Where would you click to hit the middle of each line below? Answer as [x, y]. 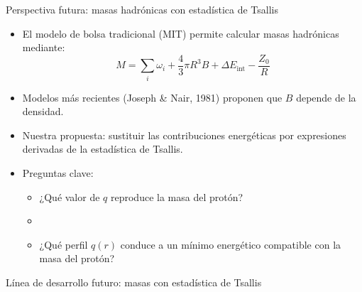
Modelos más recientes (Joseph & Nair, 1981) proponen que [152, 97]
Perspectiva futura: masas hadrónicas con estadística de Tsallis [142, 9]
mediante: [44, 47]
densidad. [43, 111]
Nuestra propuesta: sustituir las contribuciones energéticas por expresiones [184, 135]
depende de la [326, 97]
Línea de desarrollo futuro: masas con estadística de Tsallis [134, 282]
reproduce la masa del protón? [177, 196]
